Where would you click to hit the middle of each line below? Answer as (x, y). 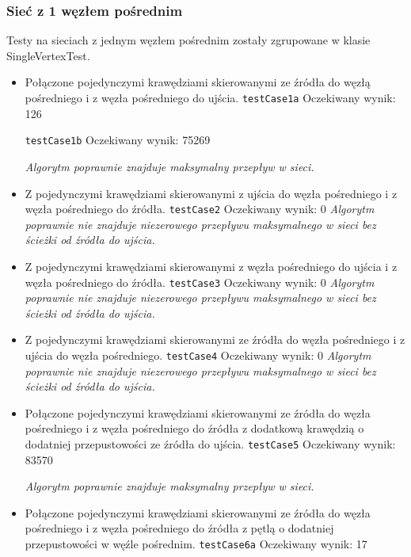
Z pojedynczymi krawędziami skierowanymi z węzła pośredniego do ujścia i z (211, 266)
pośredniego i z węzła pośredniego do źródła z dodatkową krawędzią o (194, 428)
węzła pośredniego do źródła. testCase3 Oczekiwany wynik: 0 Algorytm (200, 282)
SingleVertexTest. (48, 55)
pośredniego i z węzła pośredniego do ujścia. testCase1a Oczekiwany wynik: (210, 97)
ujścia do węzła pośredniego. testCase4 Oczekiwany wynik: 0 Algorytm (198, 355)
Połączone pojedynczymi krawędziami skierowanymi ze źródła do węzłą (198, 82)
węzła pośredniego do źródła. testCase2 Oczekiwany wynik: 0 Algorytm (200, 209)
